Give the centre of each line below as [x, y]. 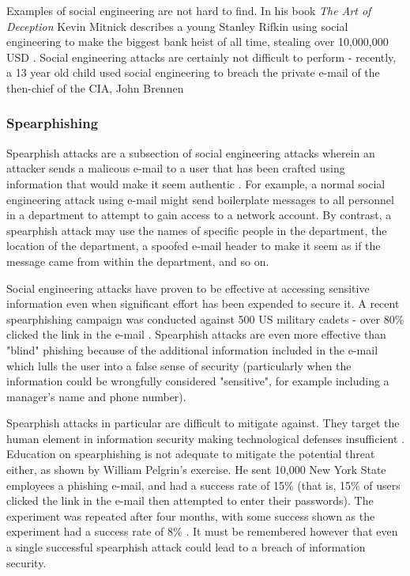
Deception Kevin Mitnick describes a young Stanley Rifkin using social [177, 26]
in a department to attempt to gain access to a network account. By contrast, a [199, 215]
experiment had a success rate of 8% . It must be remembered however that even [202, 531]
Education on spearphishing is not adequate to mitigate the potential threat [191, 454]
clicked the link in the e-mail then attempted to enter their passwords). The [190, 500]
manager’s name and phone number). [96, 396]
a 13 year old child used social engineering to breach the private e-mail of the [193, 72]
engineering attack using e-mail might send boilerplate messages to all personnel [200, 199]
